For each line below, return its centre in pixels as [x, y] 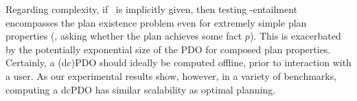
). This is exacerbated [295, 36]
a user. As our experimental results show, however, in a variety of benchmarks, [171, 75]
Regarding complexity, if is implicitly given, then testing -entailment [152, 9]
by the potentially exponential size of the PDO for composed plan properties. [168, 49]
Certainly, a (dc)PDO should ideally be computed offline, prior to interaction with [178, 62]
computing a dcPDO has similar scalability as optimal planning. [141, 89]
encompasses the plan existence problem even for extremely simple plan [156, 22]
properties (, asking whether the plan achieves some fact [124, 36]
